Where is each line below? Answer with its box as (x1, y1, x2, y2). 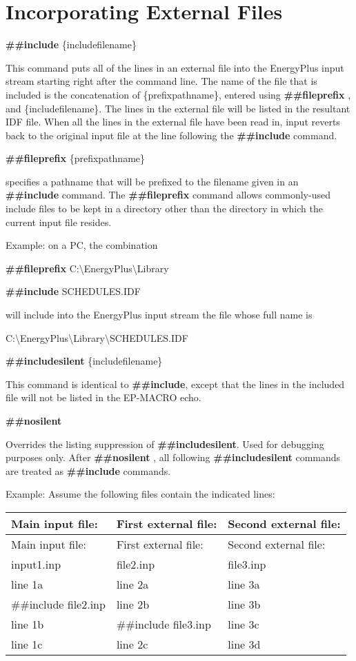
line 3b (228, 596, 261, 612)
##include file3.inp (116, 616, 211, 632)
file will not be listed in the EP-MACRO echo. (6, 390, 201, 405)
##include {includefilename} (6, 37, 137, 52)
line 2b (116, 596, 150, 612)
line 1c (11, 635, 43, 652)
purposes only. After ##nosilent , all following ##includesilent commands (6, 450, 341, 465)
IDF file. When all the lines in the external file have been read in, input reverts (6, 114, 340, 129)
